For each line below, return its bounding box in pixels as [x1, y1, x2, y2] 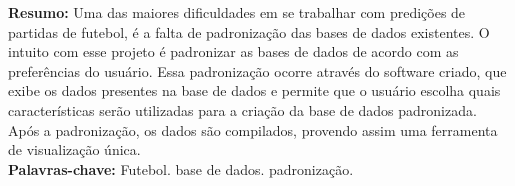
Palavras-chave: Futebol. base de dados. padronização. [8, 158, 354, 179]
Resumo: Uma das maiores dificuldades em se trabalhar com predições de [8, 2, 466, 22]
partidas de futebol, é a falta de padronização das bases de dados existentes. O [8, 21, 490, 42]
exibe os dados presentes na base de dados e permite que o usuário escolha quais [8, 80, 501, 101]
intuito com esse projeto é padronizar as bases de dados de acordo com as [8, 41, 459, 62]
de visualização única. [8, 139, 141, 160]
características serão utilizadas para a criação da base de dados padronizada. [8, 99, 477, 120]
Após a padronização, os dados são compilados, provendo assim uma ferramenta [8, 119, 498, 140]
